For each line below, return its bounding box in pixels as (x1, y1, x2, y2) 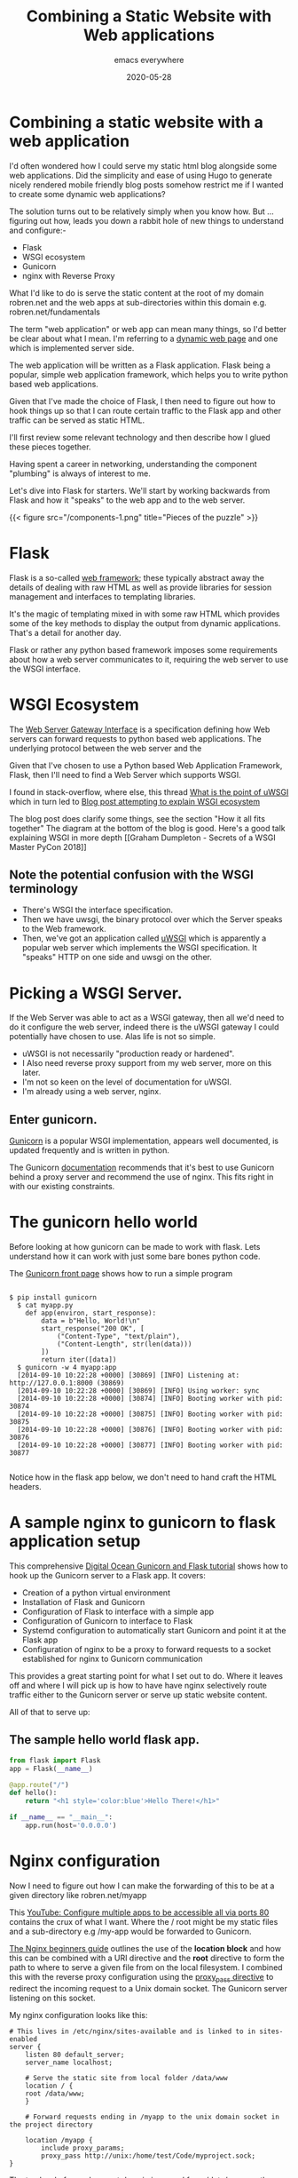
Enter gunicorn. (9, 1112, 98, 1127)
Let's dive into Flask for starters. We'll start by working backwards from (9, 485, 271, 496)
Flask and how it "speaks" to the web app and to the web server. (9, 495, 246, 505)
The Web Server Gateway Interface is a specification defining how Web (9, 724, 271, 735)
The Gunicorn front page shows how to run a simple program (9, 1268, 233, 1279)
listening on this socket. (9, 1992, 96, 2003)
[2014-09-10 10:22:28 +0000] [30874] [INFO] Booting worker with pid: (17, 1395, 284, 1403)
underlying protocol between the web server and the (9, 743, 202, 753)
